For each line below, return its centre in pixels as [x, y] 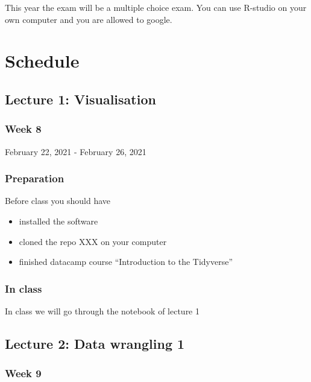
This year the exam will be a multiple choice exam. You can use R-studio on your [156, 7]
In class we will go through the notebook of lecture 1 [102, 310]
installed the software [58, 221]
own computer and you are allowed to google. [89, 19]
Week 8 [23, 129]
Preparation [35, 178]
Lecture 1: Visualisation [80, 99]
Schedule [42, 61]
